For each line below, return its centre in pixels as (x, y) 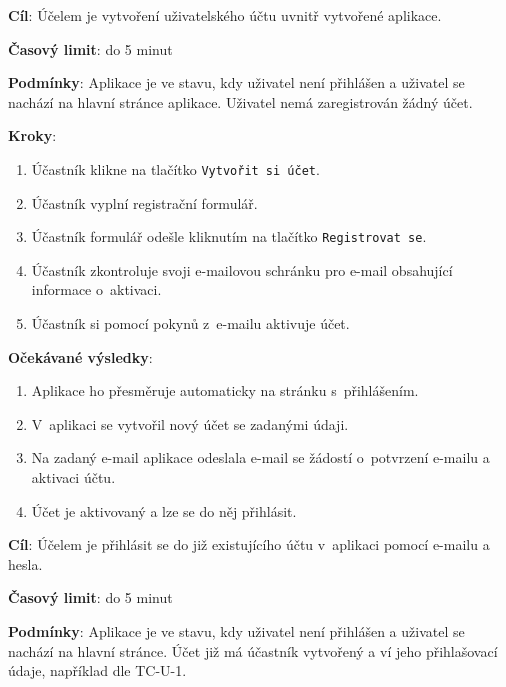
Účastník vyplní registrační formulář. (144, 202)
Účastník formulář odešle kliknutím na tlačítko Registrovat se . (229, 236)
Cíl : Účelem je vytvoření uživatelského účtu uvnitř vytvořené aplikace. (225, 15)
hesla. (25, 563)
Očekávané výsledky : (80, 356)
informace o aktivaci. (96, 289)
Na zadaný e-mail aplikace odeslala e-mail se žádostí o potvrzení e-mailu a (260, 457)
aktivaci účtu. (73, 477)
